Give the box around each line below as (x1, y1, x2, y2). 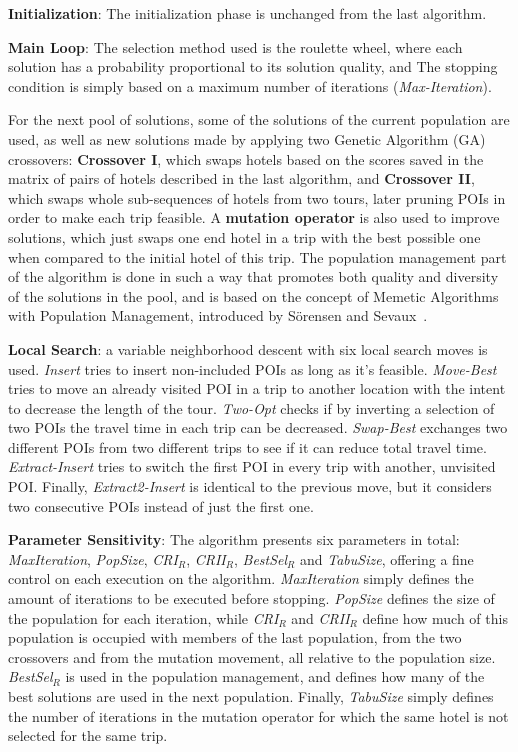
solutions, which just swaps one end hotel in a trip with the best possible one (8, 226, 481, 247)
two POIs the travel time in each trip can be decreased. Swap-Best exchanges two (8, 417, 508, 438)
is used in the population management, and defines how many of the (65, 666, 485, 687)
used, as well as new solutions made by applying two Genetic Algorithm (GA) (8, 128, 486, 149)
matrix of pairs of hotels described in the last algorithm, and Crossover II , (8, 168, 475, 189)
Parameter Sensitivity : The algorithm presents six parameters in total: (8, 529, 460, 550)
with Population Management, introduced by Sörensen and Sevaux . (8, 305, 428, 326)
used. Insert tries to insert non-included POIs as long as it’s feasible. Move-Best (8, 358, 497, 379)
